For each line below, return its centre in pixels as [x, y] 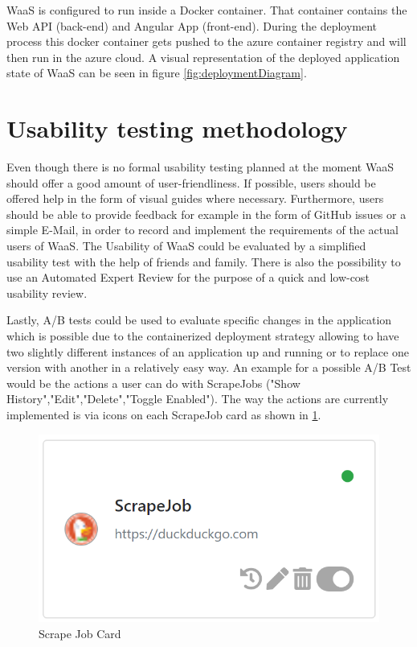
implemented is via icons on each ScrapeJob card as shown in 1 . [164, 414]
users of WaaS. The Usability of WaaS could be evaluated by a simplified [186, 246]
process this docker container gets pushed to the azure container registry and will [206, 41]
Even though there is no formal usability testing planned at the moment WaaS [200, 167]
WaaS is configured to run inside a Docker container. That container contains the [207, 10]
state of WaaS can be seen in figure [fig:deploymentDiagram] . [157, 73]
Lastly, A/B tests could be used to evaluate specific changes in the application [199, 320]
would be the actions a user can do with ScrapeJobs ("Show [153, 383]
